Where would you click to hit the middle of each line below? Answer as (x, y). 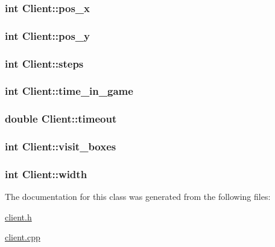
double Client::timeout (61, 119)
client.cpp (23, 237)
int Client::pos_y (48, 35)
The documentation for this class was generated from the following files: (138, 197)
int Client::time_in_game (69, 91)
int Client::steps (44, 63)
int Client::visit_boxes (61, 146)
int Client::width (46, 174)
